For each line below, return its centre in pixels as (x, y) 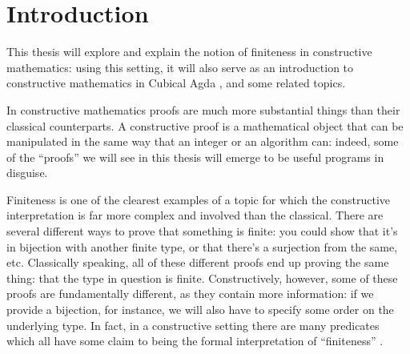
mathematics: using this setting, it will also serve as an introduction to (180, 67)
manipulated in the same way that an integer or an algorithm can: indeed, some (203, 141)
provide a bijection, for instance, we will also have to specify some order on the (200, 310)
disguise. (27, 173)
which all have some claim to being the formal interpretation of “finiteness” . (195, 341)
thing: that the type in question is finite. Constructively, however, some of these (202, 278)
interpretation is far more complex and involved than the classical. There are (195, 215)
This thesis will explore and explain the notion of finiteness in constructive (189, 52)
